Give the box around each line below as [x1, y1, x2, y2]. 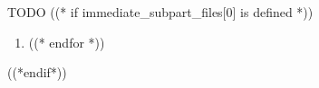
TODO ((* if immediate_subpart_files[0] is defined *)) [7, 3, 314, 21]
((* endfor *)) [28, 32, 105, 51]
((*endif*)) [7, 63, 67, 82]
